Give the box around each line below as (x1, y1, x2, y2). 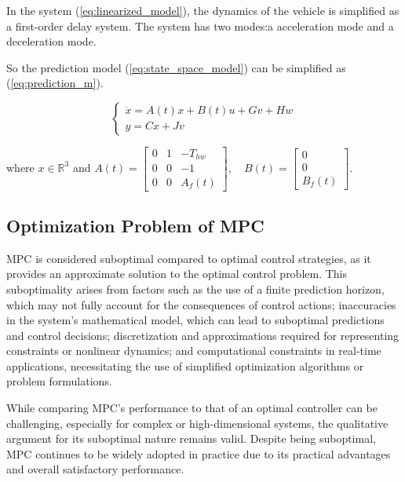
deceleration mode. (6, 33, 97, 49)
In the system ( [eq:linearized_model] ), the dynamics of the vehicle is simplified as (6, 2, 400, 18)
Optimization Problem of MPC (6, 213, 265, 237)
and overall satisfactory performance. (6, 461, 184, 477)
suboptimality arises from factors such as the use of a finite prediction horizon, (6, 280, 385, 297)
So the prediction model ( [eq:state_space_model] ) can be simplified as (6, 59, 346, 75)
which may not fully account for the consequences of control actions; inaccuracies (6, 296, 396, 312)
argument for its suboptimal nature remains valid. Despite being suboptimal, (6, 430, 376, 447)
